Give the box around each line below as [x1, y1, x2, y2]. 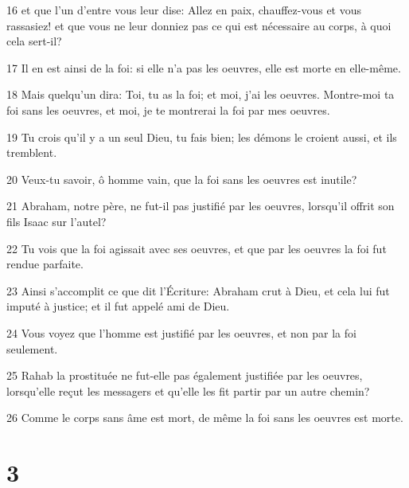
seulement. [6, 340, 58, 357]
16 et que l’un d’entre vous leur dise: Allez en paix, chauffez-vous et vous [6, 2, 362, 18]
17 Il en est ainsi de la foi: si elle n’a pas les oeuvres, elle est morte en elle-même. [6, 59, 401, 76]
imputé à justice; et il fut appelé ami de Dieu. [6, 298, 230, 314]
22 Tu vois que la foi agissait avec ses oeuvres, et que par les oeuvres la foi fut [6, 240, 387, 256]
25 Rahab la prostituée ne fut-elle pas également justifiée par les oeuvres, [6, 367, 363, 384]
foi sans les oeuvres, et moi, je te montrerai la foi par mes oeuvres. [6, 101, 330, 118]
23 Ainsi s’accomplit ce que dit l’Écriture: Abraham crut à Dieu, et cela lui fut [6, 282, 390, 299]
